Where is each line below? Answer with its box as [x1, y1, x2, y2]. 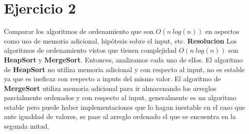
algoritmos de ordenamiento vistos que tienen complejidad [4, 45, 177, 55]
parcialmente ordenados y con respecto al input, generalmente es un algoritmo [4, 92, 236, 103]
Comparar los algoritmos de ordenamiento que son [4, 26, 154, 36]
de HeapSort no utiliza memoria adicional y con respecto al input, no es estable [4, 64, 245, 74]
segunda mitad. [4, 121, 50, 131]
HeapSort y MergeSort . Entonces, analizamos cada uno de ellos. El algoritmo [4, 54, 243, 64]
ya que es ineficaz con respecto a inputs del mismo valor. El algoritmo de [4, 74, 221, 84]
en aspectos [205, 26, 239, 36]
